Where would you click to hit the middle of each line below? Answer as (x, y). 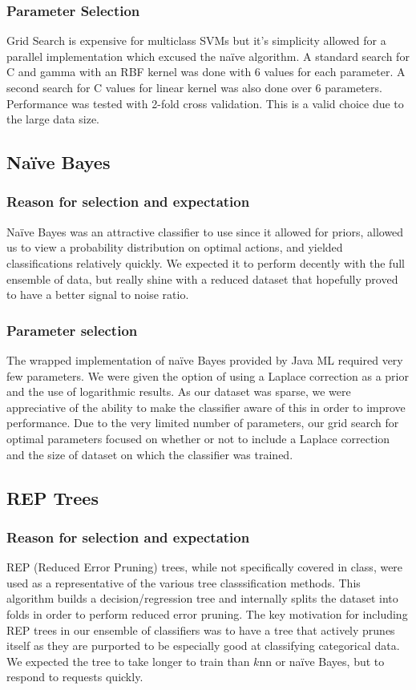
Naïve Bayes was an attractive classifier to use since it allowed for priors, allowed (205, 231)
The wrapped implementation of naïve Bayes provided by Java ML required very (205, 359)
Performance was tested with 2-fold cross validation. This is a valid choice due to (205, 103)
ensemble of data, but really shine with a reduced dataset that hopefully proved (202, 278)
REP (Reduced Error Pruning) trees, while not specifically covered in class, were (205, 567)
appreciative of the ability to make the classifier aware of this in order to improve (206, 407)
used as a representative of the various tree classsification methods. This (184, 582)
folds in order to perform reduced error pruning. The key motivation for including (207, 613)
